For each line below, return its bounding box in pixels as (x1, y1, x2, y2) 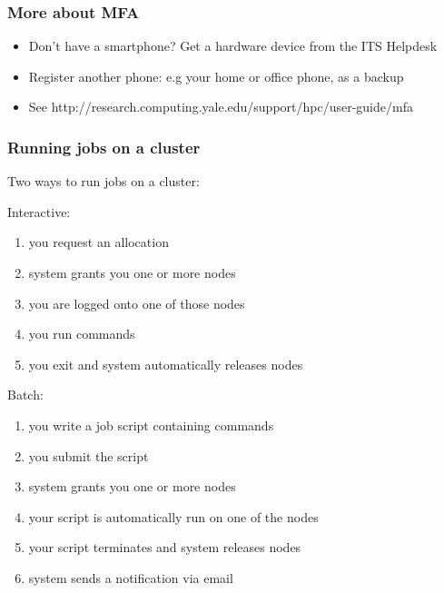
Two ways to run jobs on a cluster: (7, 172, 200, 191)
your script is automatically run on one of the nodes (28, 507, 319, 526)
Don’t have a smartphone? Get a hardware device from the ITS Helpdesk (28, 36, 438, 55)
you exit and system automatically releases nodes (28, 354, 303, 373)
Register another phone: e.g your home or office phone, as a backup (28, 66, 404, 85)
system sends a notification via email (28, 568, 233, 587)
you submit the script (28, 446, 149, 465)
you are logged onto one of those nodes (28, 293, 245, 312)
